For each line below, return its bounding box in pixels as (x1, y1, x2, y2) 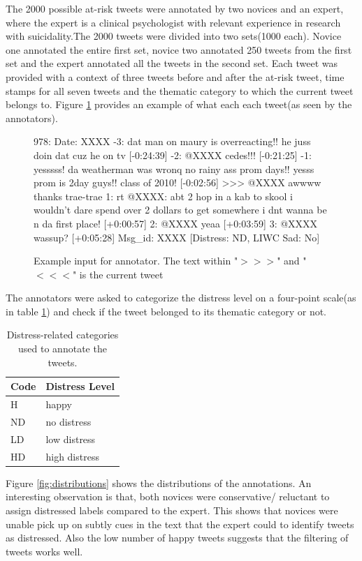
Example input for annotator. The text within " (34, 253, 238, 268)
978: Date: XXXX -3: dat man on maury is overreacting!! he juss (34, 134, 311, 149)
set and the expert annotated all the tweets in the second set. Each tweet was (6, 56, 338, 70)
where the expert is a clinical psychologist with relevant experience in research (6, 15, 341, 29)
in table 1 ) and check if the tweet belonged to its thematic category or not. (6, 304, 327, 318)
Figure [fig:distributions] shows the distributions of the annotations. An (6, 475, 312, 490)
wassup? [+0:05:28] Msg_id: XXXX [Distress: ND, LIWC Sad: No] (34, 230, 320, 244)
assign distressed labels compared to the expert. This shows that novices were (6, 502, 338, 517)
